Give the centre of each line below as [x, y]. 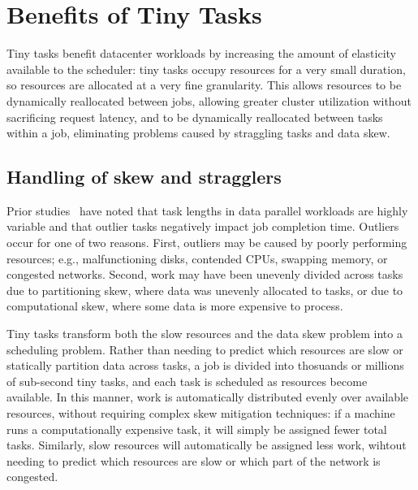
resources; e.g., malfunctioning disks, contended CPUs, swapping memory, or [197, 258]
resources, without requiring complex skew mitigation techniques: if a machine [201, 413]
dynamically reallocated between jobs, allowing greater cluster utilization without [209, 100]
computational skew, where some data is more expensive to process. [175, 306]
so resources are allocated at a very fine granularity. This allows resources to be [204, 85]
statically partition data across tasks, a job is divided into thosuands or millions [205, 365]
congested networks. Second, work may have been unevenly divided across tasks [205, 274]
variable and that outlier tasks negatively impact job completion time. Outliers [203, 226]
